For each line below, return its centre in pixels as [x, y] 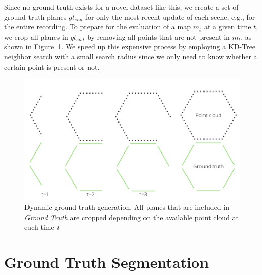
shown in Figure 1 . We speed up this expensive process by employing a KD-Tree [130, 47]
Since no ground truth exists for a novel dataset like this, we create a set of [121, 7]
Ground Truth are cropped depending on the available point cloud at [132, 217]
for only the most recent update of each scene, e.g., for [170, 17]
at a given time [227, 27]
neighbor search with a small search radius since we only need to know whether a [131, 56]
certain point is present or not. [52, 66]
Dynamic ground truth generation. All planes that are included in [127, 207]
